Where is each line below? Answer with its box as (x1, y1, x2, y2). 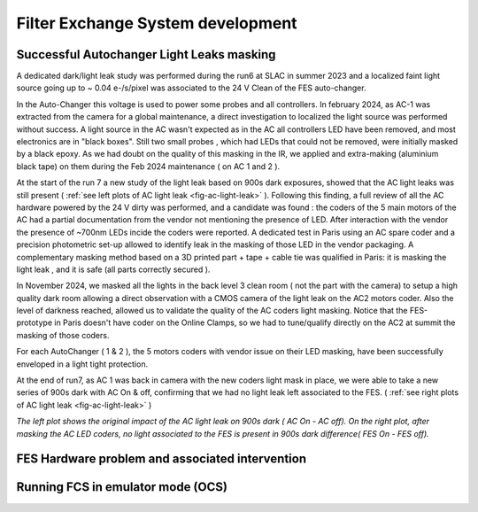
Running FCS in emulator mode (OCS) (16, 479, 227, 495)
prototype (16, 317, 53, 328)
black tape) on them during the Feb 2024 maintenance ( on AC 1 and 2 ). (16, 160, 281, 172)
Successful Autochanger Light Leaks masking (16, 47, 276, 62)
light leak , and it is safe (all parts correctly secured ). (16, 264, 211, 275)
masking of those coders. (16, 330, 110, 340)
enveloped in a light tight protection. (16, 359, 149, 369)
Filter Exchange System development (16, 13, 297, 33)
